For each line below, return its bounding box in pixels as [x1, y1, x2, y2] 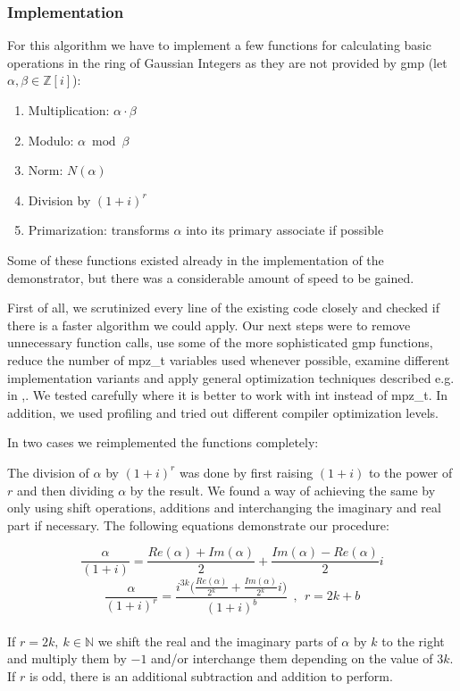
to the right [381, 631, 445, 650]
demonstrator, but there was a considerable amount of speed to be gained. [7, 268, 414, 287]
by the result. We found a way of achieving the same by [130, 480, 436, 499]
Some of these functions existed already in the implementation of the [7, 250, 384, 269]
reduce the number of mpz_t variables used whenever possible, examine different [7, 350, 450, 369]
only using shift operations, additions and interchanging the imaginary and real [7, 498, 441, 517]
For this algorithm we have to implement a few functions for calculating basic [7, 36, 431, 54]
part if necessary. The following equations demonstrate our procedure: [7, 515, 389, 534]
